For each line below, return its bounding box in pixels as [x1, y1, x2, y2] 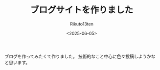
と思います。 [4, 59, 30, 65]
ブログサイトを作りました [30, 4, 133, 16]
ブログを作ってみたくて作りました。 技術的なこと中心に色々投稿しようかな [4, 53, 156, 59]
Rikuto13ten [70, 21, 93, 27]
